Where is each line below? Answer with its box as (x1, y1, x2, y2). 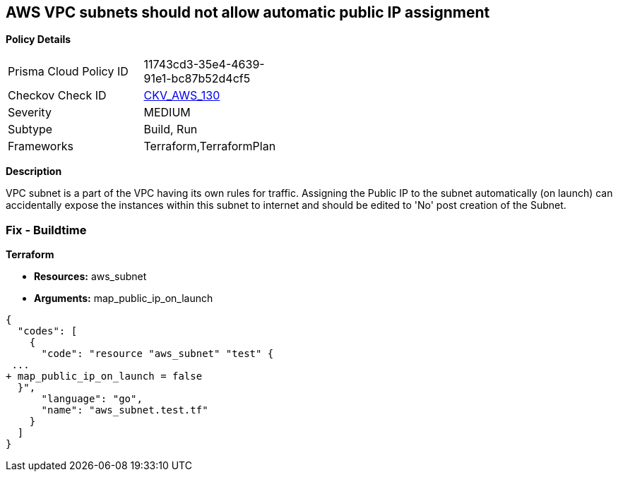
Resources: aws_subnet (34, 270, 147, 283)
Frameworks (8, 139, 73, 154)
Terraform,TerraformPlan (143, 139, 276, 154)
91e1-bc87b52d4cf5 (143, 71, 251, 86)
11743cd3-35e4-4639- (143, 57, 265, 72)
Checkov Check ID (8, 88, 107, 103)
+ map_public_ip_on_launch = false (6, 370, 203, 382)
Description (6, 165, 62, 178)
